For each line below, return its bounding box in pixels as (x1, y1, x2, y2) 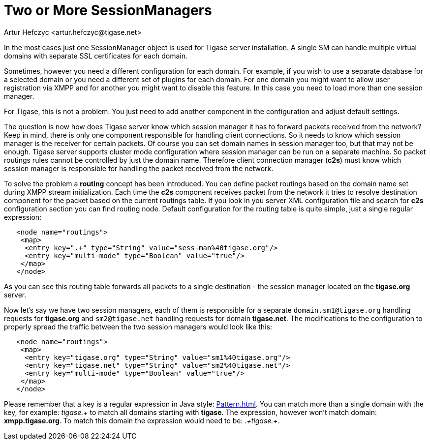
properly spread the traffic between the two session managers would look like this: (4, 322, 272, 331)
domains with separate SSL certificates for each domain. (4, 51, 187, 60)
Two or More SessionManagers (4, 2, 212, 19)
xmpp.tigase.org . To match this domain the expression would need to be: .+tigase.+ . (4, 416, 280, 425)
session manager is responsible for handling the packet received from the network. (4, 164, 274, 173)
